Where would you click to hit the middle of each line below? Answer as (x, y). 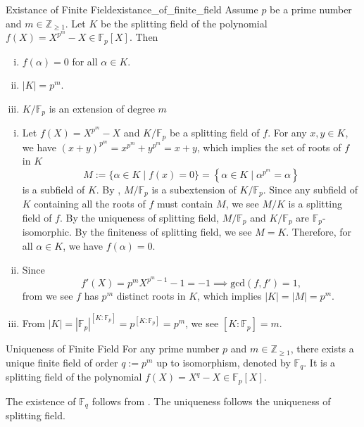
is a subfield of (54, 189)
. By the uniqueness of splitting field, (139, 218)
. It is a (320, 362)
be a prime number (311, 9)
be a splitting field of (214, 133)
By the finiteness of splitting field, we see (163, 232)
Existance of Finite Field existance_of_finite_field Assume (132, 9)
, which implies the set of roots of (269, 147)
